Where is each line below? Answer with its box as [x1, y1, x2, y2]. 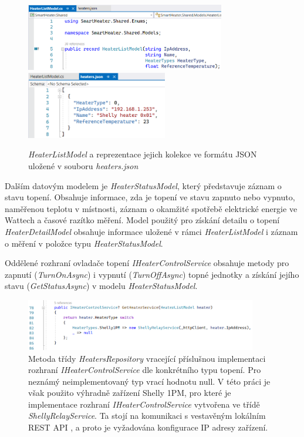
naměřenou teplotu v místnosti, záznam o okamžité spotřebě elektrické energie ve [5, 202, 298, 214]
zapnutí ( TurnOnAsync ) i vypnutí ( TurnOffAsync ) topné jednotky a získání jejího [5, 268, 299, 280]
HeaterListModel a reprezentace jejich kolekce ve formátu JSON [28, 148, 257, 160]
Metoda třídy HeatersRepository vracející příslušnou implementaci [28, 352, 266, 364]
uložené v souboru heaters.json [28, 160, 139, 172]
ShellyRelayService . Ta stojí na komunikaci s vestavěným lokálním [28, 409, 266, 422]
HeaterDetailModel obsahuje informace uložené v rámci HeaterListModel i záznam [5, 225, 298, 237]
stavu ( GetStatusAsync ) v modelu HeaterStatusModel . [5, 280, 198, 292]
